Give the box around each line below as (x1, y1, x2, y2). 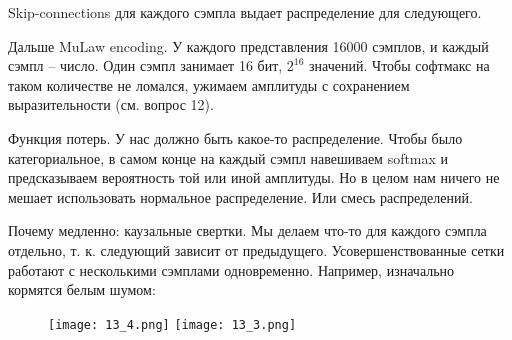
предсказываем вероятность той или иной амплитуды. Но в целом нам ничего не (8, 167, 500, 188)
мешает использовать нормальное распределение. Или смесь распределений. (8, 186, 473, 207)
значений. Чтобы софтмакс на (309, 55, 490, 76)
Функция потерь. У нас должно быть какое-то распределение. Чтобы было (8, 127, 463, 148)
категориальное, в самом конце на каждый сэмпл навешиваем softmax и (8, 147, 449, 168)
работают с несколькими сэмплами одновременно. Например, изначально (8, 259, 455, 280)
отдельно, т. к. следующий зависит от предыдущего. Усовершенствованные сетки (8, 239, 505, 260)
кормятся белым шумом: (8, 279, 156, 300)
